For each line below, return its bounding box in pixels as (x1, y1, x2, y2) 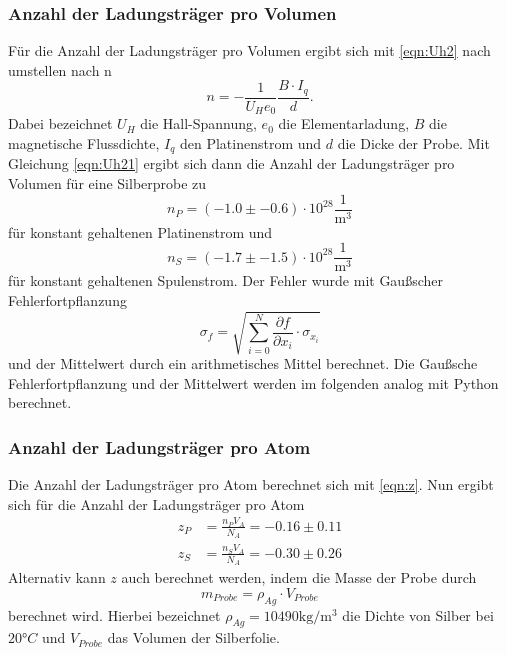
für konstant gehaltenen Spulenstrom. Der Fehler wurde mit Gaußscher (8, 270, 443, 291)
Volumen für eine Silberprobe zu (8, 172, 207, 193)
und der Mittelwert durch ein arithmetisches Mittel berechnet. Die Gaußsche (8, 353, 478, 374)
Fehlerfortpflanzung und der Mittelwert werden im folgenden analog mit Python (8, 372, 499, 393)
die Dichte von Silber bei (342, 604, 494, 625)
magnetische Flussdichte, (8, 132, 160, 153)
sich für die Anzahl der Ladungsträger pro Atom (8, 493, 305, 514)
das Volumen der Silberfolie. (107, 627, 280, 648)
